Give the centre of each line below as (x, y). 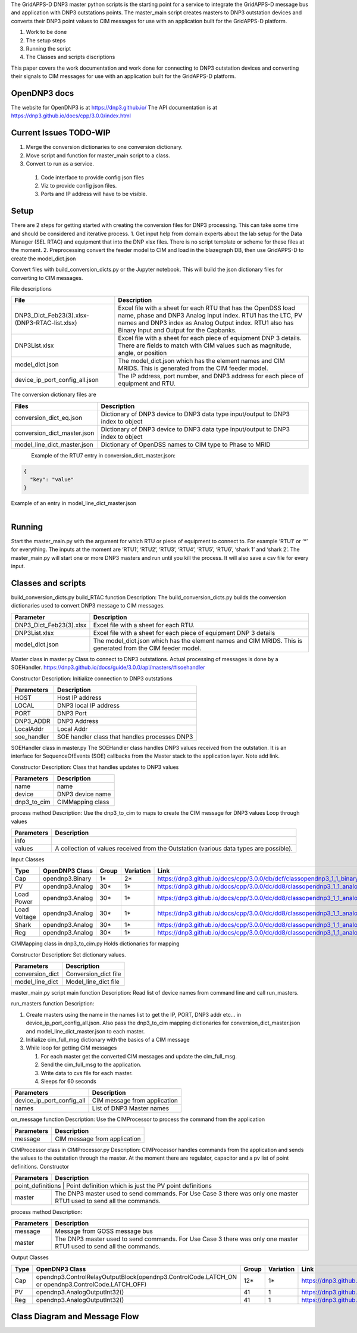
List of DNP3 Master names (131, 1108)
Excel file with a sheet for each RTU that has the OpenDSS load (207, 308)
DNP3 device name (84, 794)
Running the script (48, 48)
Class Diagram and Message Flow (75, 1317)
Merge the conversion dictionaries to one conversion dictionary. (104, 147)
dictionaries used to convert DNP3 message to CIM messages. (88, 606)
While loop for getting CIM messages (71, 1048)
